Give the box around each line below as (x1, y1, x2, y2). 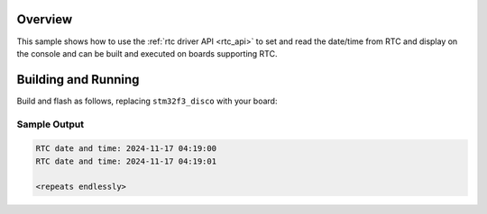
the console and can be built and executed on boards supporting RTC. (16, 48, 278, 58)
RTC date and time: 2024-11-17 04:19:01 (35, 156, 216, 166)
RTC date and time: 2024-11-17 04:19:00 (35, 144, 216, 154)
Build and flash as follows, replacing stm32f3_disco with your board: (16, 95, 278, 106)
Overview (16, 12, 73, 27)
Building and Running (16, 72, 140, 87)
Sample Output (16, 118, 85, 130)
